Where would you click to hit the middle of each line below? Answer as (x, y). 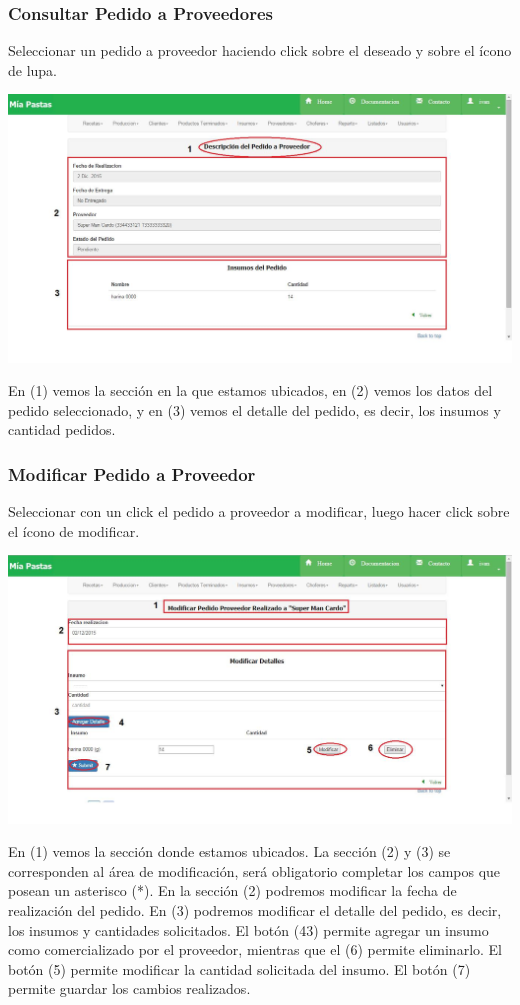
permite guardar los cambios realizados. (129, 988)
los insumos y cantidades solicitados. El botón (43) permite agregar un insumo (248, 929)
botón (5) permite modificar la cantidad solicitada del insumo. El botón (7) (239, 968)
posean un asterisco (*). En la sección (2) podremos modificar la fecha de (232, 890)
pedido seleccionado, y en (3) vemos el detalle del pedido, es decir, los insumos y (254, 409)
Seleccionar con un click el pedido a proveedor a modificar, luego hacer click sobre (259, 511)
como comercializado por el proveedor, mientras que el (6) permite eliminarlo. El (255, 949)
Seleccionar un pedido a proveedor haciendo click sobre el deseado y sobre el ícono (260, 50)
